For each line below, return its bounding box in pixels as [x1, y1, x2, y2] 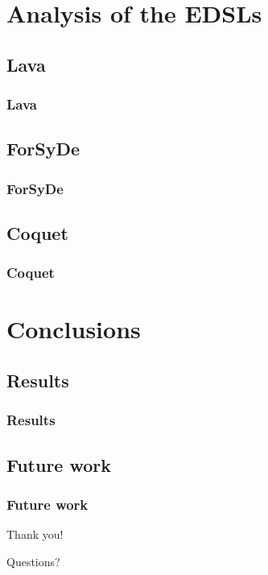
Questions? [6, 552, 60, 569]
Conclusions [6, 312, 141, 345]
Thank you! [6, 526, 64, 543]
